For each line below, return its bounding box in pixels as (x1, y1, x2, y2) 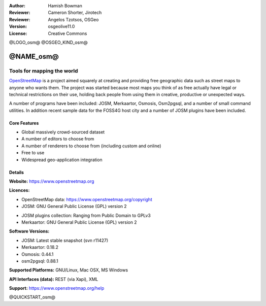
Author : (9, 3, 26, 8)
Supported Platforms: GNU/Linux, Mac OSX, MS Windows (9, 267, 128, 273)
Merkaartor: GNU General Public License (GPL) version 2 (21, 219, 137, 225)
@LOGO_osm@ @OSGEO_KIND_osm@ (9, 39, 88, 45)
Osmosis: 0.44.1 (21, 251, 54, 257)
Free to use (21, 150, 44, 156)
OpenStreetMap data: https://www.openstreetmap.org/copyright (21, 196, 152, 202)
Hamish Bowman (48, 3, 82, 8)
